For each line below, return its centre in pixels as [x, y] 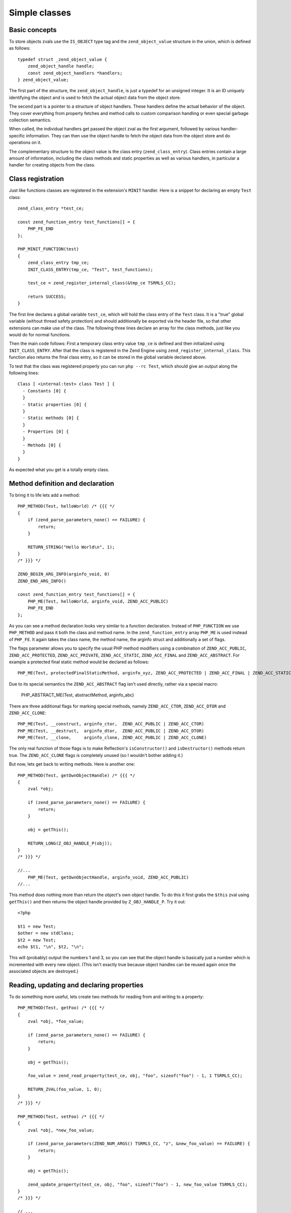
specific [17, 135]
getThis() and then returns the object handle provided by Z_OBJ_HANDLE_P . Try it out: [97, 902]
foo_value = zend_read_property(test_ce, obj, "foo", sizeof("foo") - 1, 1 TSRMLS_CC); [135, 1076]
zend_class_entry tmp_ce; [58, 263]
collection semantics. [30, 120]
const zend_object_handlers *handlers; [75, 73]
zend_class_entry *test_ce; [51, 208]
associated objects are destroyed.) [44, 971]
